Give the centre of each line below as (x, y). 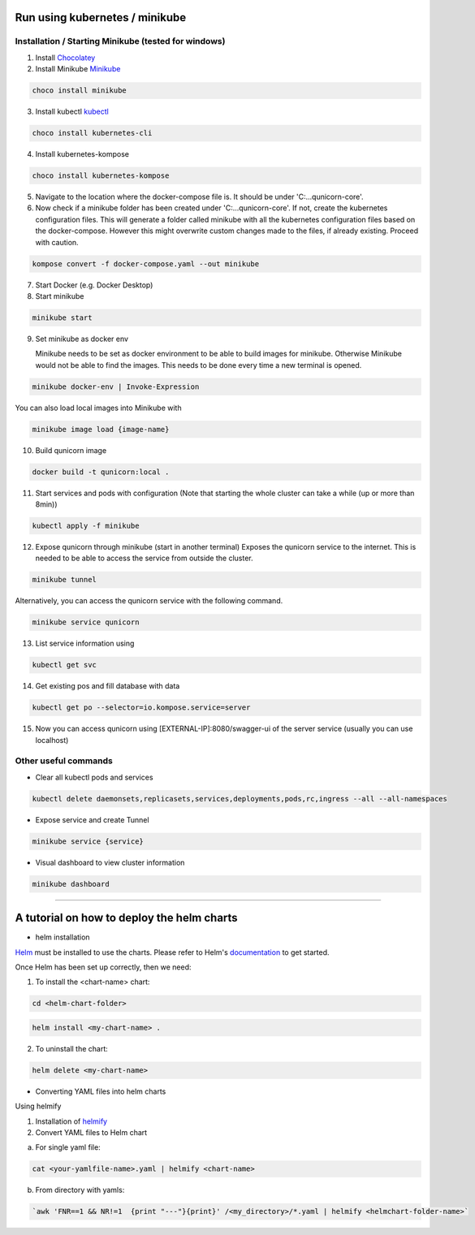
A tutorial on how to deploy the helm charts (127, 918)
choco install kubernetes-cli (92, 133)
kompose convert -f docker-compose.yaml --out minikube (146, 263)
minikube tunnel (65, 580)
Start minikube (60, 296)
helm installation (63, 937)
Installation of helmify (71, 1121)
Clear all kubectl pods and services (94, 777)
